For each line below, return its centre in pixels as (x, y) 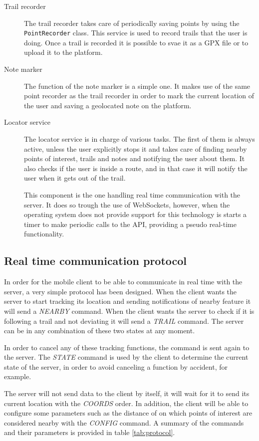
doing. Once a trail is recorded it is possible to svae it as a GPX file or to (136, 42)
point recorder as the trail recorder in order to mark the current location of (139, 96)
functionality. (44, 234)
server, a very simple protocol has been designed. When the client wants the (121, 291)
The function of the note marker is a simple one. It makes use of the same (137, 86)
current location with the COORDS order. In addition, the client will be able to (126, 403)
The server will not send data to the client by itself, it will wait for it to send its (127, 393)
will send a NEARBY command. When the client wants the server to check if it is (129, 311)
